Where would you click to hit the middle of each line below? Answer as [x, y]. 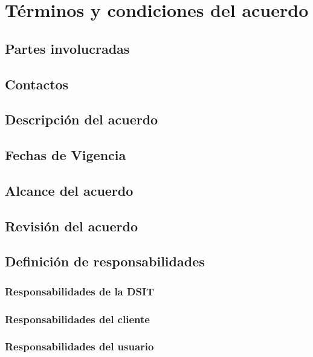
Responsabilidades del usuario [79, 346]
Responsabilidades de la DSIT [80, 291]
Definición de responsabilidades [105, 261]
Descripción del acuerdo [82, 119]
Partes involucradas [67, 48]
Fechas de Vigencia [66, 155]
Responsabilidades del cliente [77, 319]
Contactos [37, 84]
